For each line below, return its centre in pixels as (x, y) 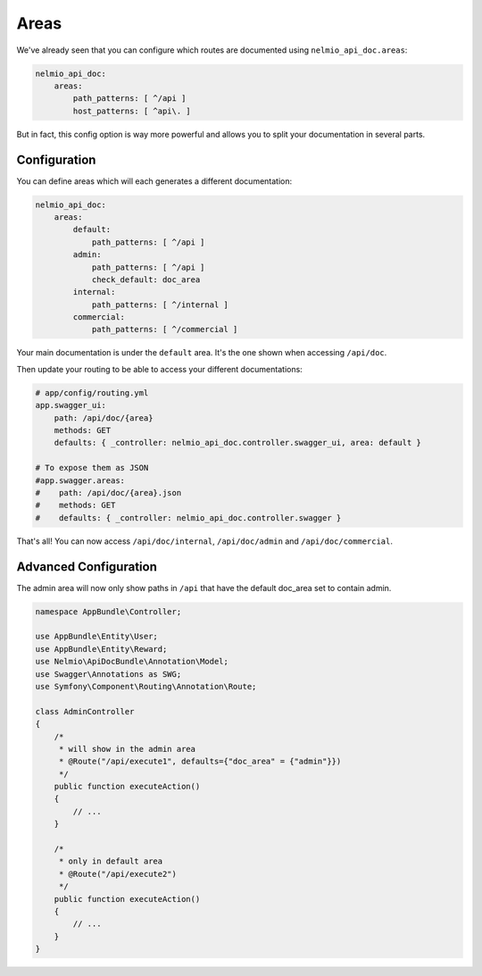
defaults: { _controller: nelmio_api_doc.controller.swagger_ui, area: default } (237, 443)
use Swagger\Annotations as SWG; (108, 674)
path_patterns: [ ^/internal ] (160, 304)
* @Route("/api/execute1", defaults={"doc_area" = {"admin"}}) (200, 762)
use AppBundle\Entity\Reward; (101, 649)
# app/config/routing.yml (92, 392)
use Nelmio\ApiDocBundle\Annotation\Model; (132, 662)
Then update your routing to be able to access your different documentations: (159, 369)
